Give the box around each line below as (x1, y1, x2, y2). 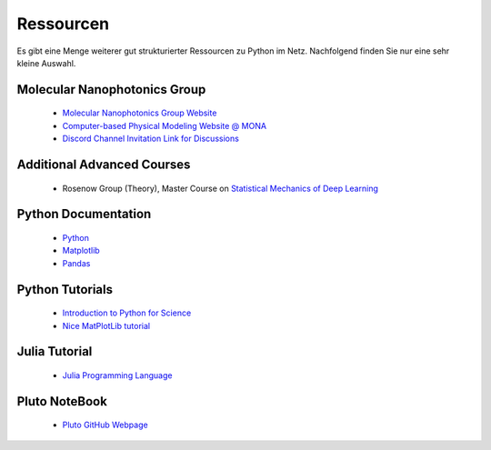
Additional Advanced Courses (16, 156, 191, 172)
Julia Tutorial (16, 344, 93, 359)
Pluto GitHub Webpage (62, 419, 149, 431)
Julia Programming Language (62, 369, 173, 381)
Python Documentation (16, 206, 152, 222)
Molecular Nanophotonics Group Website (62, 107, 217, 118)
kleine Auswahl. (16, 57, 76, 68)
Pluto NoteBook (16, 394, 108, 409)
